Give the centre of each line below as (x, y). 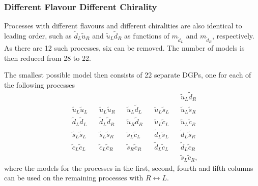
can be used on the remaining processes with (74, 178)
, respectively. (233, 36)
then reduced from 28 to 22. (48, 58)
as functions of (147, 36)
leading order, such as (38, 36)
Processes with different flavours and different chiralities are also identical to (123, 26)
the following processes (40, 84)
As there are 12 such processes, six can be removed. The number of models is (124, 48)
